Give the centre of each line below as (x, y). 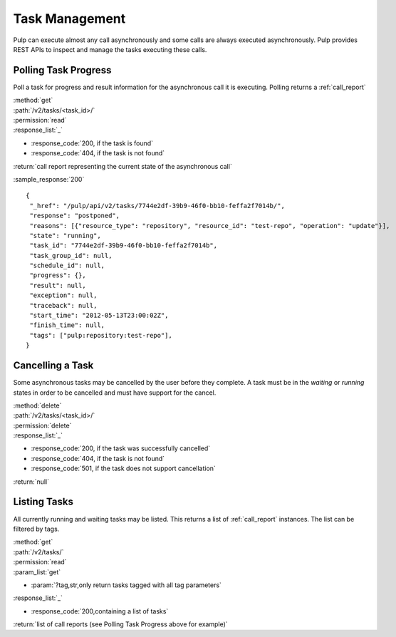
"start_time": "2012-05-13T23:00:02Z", (99, 316)
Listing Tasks (43, 502)
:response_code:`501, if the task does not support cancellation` (124, 468)
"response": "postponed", (75, 216)
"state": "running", (65, 235)
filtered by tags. (36, 529)
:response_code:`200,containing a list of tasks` (100, 611)
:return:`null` (31, 482)
